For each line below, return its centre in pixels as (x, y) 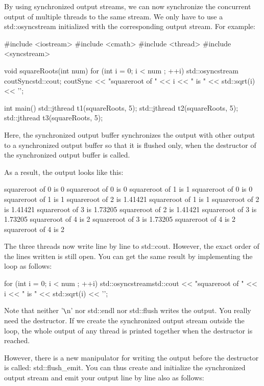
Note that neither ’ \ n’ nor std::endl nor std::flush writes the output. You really (128, 310)
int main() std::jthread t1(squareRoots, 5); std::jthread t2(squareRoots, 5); (121, 107)
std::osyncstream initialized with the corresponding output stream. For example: (130, 26)
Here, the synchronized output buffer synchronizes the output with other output (130, 134)
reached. (17, 340)
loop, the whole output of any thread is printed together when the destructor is (128, 330)
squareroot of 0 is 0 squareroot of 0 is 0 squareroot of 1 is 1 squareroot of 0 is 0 (128, 189)
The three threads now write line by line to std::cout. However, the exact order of (132, 246)
